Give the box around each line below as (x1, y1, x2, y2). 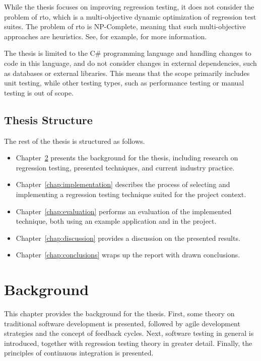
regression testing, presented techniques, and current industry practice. (16, 162, 235, 172)
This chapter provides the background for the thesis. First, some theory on (4, 308, 235, 319)
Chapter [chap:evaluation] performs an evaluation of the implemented (16, 206, 232, 216)
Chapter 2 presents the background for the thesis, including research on (16, 152, 238, 163)
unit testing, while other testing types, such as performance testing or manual (4, 77, 244, 88)
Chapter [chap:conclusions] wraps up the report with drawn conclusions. (16, 249, 240, 260)
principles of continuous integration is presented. (4, 347, 154, 358)
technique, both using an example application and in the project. (16, 216, 217, 226)
